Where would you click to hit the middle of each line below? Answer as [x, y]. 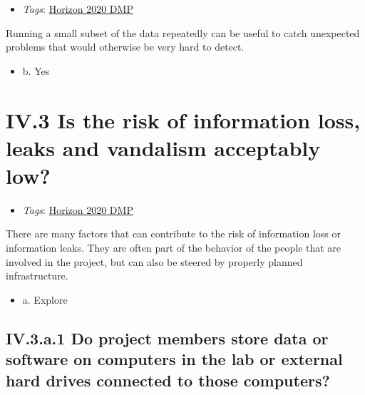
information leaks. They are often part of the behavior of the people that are [174, 248]
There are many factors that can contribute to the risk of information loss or [173, 234]
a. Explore [45, 299]
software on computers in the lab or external [174, 359]
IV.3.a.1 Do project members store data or [167, 338]
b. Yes [36, 70]
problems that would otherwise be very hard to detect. [125, 47]
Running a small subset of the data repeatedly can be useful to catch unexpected [183, 32]
